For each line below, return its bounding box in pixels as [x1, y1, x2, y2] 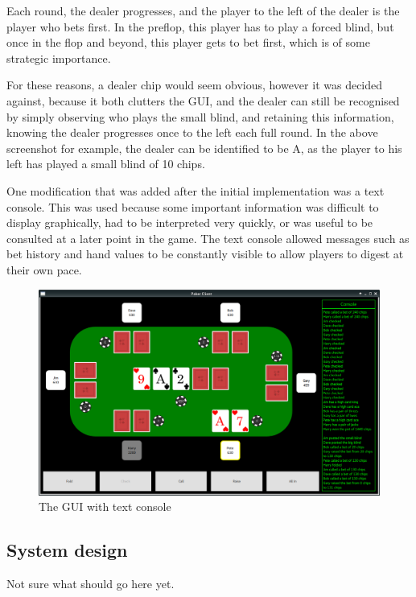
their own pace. [6, 261, 82, 278]
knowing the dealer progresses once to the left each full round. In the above [6, 124, 378, 141]
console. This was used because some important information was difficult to [6, 198, 379, 215]
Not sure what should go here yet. [6, 575, 175, 592]
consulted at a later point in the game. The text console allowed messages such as [6, 229, 410, 246]
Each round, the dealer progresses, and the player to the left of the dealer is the [6, 2, 400, 19]
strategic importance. [6, 49, 111, 66]
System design [6, 537, 128, 562]
